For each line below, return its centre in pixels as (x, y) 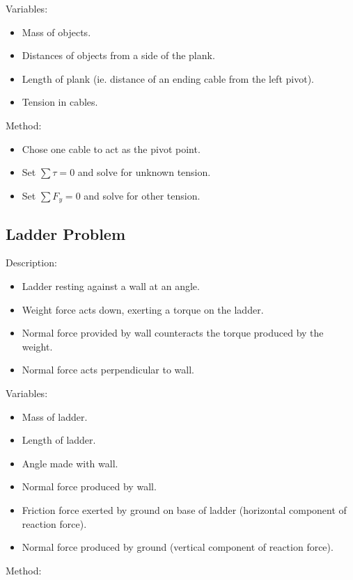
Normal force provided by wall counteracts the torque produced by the (173, 333)
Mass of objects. (56, 32)
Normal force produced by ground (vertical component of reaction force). (178, 547)
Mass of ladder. (55, 416)
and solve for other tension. (142, 195)
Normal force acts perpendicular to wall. (108, 370)
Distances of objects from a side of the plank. (118, 55)
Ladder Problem (66, 233)
